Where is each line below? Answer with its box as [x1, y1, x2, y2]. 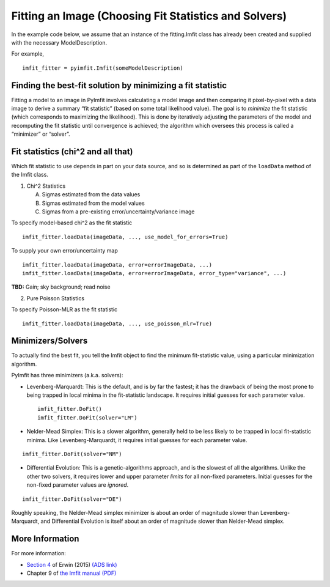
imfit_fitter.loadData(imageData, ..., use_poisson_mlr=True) [22, 320, 213, 327]
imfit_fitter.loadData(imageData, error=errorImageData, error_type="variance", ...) [22, 270, 287, 276]
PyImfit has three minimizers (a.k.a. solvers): [11, 372, 123, 379]
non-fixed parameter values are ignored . [26, 481, 129, 489]
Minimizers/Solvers [11, 336, 88, 346]
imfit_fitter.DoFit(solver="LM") [37, 414, 137, 421]
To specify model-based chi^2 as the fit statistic [11, 219, 133, 226]
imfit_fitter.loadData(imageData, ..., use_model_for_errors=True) [22, 233, 229, 240]
